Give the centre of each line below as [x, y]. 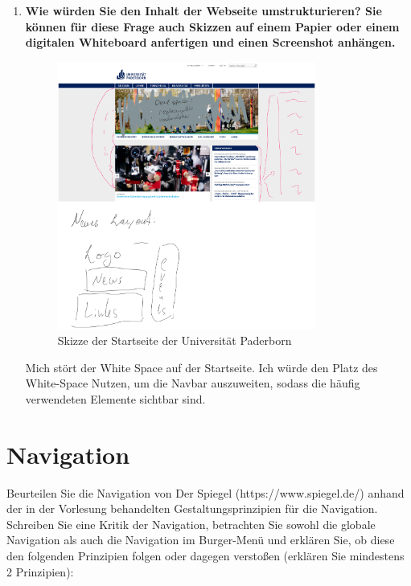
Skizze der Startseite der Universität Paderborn [175, 340]
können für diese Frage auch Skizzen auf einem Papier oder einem [212, 26]
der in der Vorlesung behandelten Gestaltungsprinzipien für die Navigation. [192, 508]
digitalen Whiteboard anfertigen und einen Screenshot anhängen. [210, 42]
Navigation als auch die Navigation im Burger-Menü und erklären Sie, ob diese [201, 540]
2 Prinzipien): [40, 571]
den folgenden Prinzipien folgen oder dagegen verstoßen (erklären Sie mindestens [205, 556]
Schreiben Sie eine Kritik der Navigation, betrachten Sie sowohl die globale [191, 524]
